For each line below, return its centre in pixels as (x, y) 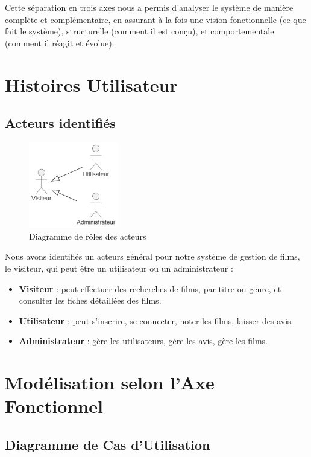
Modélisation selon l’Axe (110, 382)
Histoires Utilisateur (91, 84)
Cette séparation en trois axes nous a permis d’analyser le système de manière (149, 7)
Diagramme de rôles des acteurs (88, 236)
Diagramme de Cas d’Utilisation (108, 444)
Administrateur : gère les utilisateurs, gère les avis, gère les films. (143, 341)
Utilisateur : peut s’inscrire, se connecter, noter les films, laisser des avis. (156, 320)
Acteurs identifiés (60, 123)
